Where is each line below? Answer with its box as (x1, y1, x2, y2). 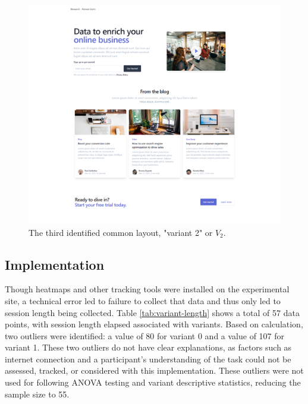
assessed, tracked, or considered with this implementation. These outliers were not (5, 364, 304, 377)
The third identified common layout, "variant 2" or (29, 226, 213, 238)
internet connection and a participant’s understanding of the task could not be (5, 352, 291, 365)
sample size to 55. (5, 387, 70, 400)
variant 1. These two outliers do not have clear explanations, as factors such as (5, 341, 292, 353)
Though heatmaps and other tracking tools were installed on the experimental (5, 283, 290, 295)
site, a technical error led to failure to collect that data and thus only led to (5, 294, 281, 307)
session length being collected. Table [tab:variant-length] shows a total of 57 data (5, 306, 300, 318)
